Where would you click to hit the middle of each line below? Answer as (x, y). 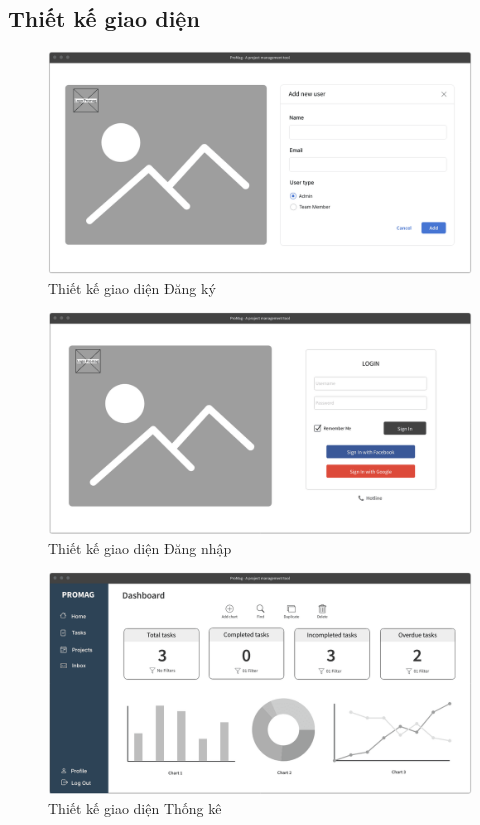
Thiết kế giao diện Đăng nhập (140, 547)
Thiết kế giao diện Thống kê (135, 807)
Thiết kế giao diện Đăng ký (132, 287)
